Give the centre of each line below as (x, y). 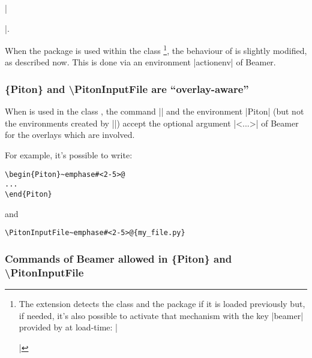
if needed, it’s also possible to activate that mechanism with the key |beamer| (161, 315)
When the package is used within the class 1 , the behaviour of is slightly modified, (156, 49)
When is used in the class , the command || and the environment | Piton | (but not (154, 111)
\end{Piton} (28, 194)
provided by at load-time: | (68, 327)
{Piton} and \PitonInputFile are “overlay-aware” (127, 88)
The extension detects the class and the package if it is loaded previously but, (162, 303)
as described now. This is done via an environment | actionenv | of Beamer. (140, 62)
